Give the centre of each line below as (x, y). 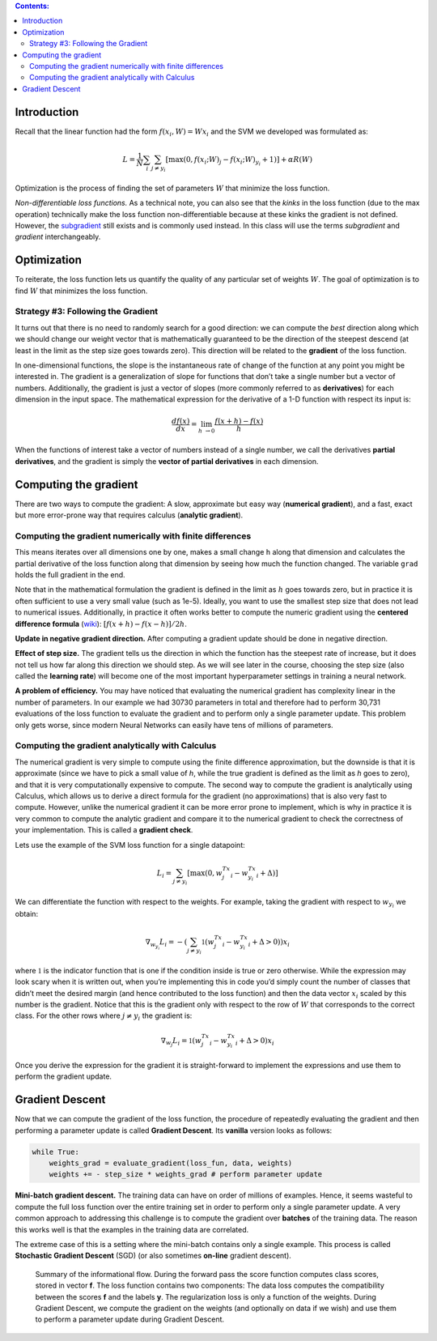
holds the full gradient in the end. (70, 574)
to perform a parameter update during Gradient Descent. (130, 1319)
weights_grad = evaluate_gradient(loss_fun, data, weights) (171, 1163)
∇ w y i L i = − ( (166, 944)
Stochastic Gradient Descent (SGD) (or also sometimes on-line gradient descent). (153, 1256)
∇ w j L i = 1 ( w (181, 1042)
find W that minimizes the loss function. (81, 291)
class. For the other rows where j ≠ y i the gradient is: (104, 1017)
